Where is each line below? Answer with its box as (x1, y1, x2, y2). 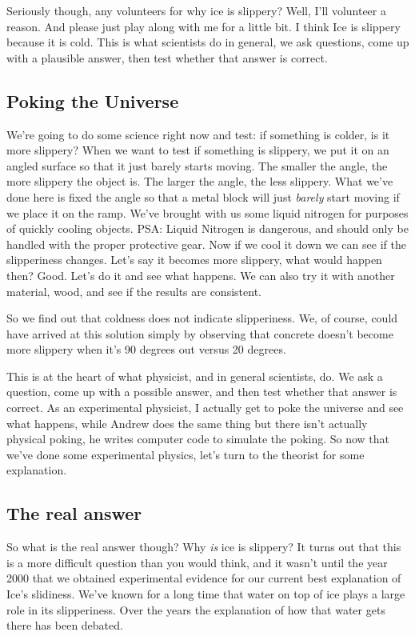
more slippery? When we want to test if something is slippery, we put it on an (6, 142, 389, 158)
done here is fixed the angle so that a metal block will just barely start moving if (6, 188, 400, 205)
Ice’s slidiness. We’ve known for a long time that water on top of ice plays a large (6, 586, 405, 602)
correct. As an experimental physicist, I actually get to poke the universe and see (6, 399, 404, 416)
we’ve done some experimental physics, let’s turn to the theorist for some (6, 446, 365, 462)
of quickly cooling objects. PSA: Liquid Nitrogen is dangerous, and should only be (6, 220, 409, 237)
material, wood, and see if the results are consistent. (6, 282, 261, 299)
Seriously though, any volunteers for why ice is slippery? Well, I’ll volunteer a (6, 2, 386, 18)
